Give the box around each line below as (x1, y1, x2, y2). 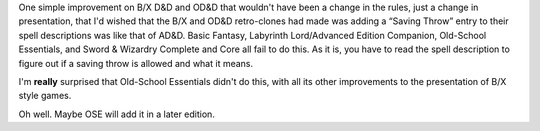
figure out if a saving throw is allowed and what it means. (18, 57, 254, 69)
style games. (18, 90, 72, 102)
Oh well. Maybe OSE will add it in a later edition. (18, 108, 215, 120)
